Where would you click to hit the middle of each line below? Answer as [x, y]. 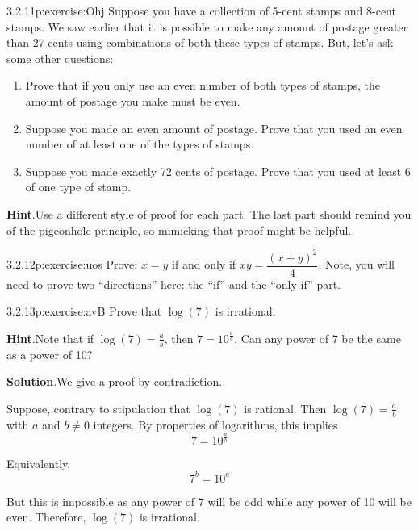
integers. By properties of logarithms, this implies [215, 424]
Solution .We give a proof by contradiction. [115, 381]
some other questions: [60, 58]
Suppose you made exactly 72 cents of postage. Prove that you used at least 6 [218, 171]
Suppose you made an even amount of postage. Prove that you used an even [214, 128]
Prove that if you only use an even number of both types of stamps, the [203, 85]
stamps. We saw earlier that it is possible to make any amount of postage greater [207, 26]
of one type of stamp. [78, 187]
